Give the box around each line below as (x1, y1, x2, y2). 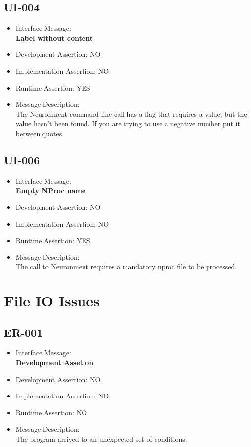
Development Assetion (15, 357, 94, 368)
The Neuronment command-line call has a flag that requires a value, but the (15, 108, 247, 119)
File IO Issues (4, 291, 100, 311)
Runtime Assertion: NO (15, 407, 87, 417)
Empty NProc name (15, 185, 86, 196)
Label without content (15, 32, 93, 43)
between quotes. (15, 128, 64, 138)
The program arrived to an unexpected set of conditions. (15, 434, 187, 444)
